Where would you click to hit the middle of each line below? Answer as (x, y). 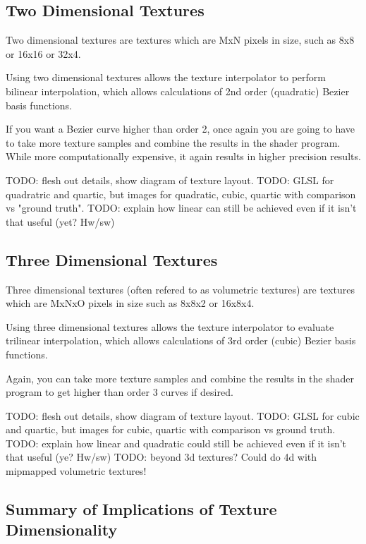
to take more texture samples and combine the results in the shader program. (173, 142)
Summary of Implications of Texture (141, 509)
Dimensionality (62, 530)
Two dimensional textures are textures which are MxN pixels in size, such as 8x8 (180, 40)
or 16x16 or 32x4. (43, 53)
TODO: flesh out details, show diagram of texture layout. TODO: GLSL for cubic (183, 415)
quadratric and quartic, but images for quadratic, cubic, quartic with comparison (181, 194)
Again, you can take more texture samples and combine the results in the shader (180, 378)
